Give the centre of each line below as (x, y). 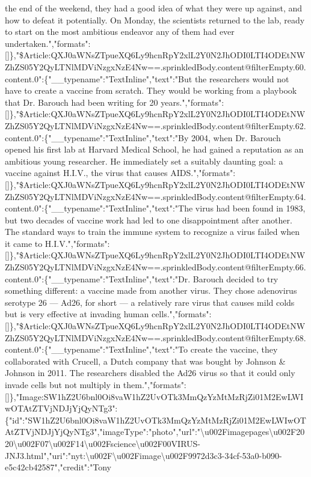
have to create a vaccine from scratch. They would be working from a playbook (151, 90)
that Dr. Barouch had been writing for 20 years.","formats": (115, 102)
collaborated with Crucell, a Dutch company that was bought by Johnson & (145, 361)
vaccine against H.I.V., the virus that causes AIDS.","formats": (120, 173)
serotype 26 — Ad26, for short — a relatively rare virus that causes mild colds (150, 302)
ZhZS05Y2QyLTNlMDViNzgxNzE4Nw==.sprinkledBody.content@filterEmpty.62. (155, 125)
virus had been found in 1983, (250, 208)
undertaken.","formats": (48, 43)
